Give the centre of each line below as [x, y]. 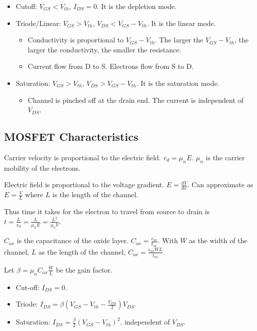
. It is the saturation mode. [178, 83]
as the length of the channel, [82, 251]
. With [168, 240]
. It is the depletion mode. [137, 6]
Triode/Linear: [38, 23]
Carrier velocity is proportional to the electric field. [82, 157]
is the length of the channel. [95, 194]
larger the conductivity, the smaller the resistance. [104, 49]
